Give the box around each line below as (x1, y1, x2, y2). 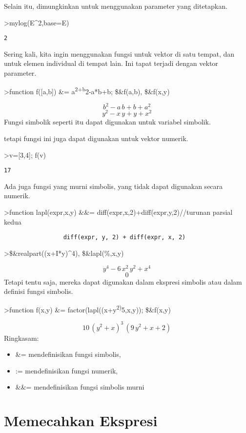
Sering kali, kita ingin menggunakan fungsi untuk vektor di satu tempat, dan (4, 48, 235, 59)
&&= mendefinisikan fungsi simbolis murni (15, 382, 144, 392)
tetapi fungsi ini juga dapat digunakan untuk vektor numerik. (4, 133, 188, 144)
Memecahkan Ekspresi (4, 411, 158, 431)
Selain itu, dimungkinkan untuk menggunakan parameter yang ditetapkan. (4, 1, 227, 11)
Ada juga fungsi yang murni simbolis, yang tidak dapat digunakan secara (4, 181, 223, 191)
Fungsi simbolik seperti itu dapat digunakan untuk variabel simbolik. (4, 117, 211, 127)
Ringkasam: (4, 332, 39, 343)
